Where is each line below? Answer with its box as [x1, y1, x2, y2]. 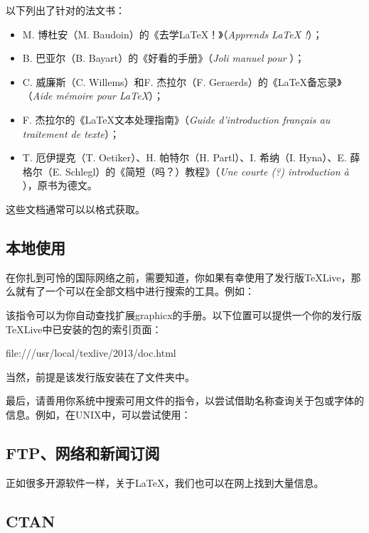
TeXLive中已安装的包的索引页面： [6, 321, 162, 336]
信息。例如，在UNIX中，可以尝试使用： [6, 407, 191, 421]
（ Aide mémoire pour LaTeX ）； [22, 88, 164, 103]
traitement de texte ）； [22, 126, 119, 141]
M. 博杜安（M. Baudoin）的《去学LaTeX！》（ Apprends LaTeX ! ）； [22, 26, 323, 41]
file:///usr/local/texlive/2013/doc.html [6, 345, 176, 360]
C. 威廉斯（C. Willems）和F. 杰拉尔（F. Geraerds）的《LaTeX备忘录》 [22, 74, 342, 89]
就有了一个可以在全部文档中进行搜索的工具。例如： [15, 284, 255, 298]
